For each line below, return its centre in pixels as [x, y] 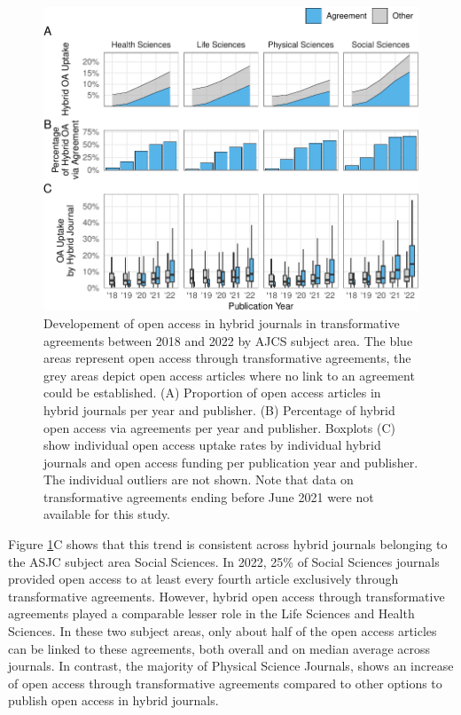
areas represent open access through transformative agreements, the [227, 358]
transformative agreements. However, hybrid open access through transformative [227, 596]
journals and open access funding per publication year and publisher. [231, 462]
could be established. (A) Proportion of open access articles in [212, 393]
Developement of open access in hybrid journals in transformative [222, 322]
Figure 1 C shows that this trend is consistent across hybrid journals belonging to [228, 544]
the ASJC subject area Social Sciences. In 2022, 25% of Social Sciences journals [224, 561]
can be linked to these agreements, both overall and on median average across [219, 648]
